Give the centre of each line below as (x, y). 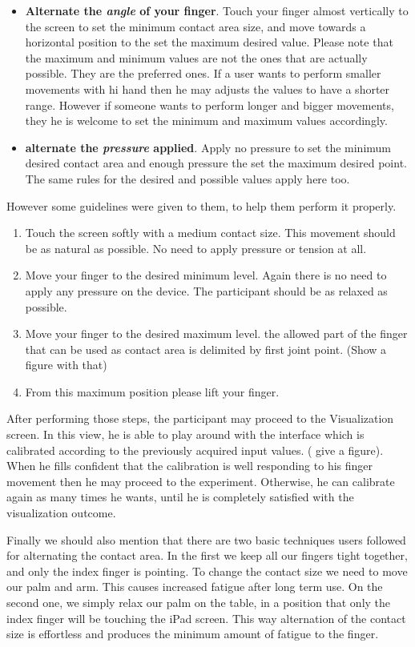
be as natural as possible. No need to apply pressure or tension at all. (196, 248)
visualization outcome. (61, 513)
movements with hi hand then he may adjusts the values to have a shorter (207, 88)
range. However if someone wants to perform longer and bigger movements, (210, 104)
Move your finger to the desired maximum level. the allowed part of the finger (216, 334)
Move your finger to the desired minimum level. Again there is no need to (206, 275)
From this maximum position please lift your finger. (152, 391)
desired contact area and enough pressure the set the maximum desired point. (216, 163)
